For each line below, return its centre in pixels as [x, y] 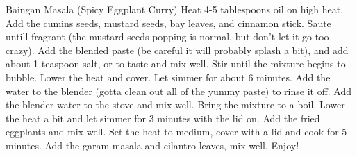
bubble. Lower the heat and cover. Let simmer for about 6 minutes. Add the [168, 77]
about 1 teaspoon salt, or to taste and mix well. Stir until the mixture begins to [176, 64]
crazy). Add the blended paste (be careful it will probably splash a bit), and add [177, 50]
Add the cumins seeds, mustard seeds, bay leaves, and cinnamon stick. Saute [168, 23]
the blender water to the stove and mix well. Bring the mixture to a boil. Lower [175, 105]
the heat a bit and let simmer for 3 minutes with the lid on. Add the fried [163, 118]
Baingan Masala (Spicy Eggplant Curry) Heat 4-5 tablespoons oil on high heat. [175, 9]
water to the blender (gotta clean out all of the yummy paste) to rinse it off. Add [179, 91]
